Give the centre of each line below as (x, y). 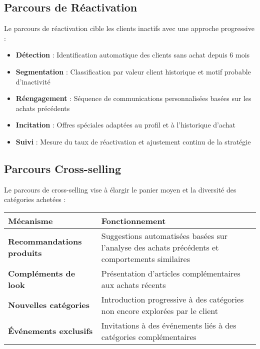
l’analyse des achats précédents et (160, 247)
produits (25, 253)
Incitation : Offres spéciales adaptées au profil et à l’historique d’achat (125, 125)
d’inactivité (33, 81)
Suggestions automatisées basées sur (164, 235)
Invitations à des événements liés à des (169, 325)
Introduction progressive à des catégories (172, 299)
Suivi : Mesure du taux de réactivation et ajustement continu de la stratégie (133, 141)
